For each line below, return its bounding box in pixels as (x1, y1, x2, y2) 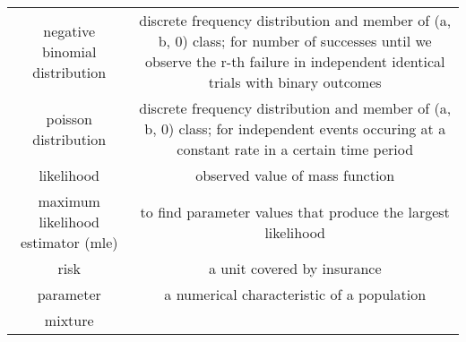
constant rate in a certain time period (177, 139, 414, 159)
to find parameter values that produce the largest (140, 201, 450, 222)
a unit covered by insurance (208, 258, 382, 278)
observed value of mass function (195, 165, 395, 185)
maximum (38, 191, 100, 211)
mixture (44, 310, 94, 330)
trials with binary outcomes (208, 72, 382, 92)
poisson (46, 107, 92, 129)
